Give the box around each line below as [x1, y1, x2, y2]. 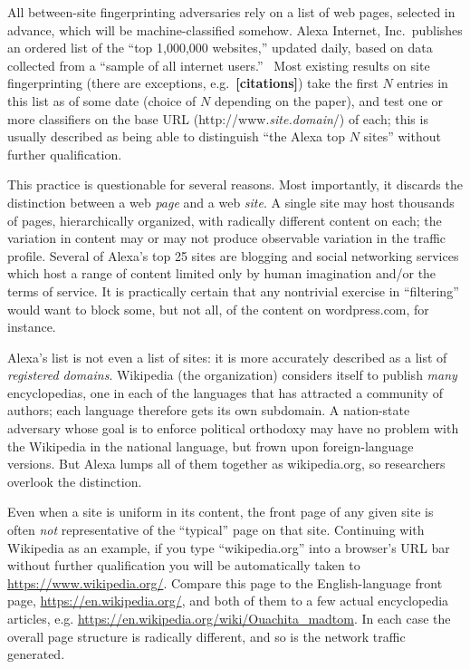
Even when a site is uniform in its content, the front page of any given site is [7, 502, 434, 521]
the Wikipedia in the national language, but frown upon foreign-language [7, 436, 414, 455]
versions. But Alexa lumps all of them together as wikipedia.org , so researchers [7, 454, 446, 473]
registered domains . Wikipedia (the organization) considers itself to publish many [7, 365, 457, 384]
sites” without [363, 127, 441, 146]
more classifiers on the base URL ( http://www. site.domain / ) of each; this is [7, 109, 428, 128]
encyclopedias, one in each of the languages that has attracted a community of [7, 383, 443, 402]
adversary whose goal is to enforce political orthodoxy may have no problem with [7, 419, 459, 438]
